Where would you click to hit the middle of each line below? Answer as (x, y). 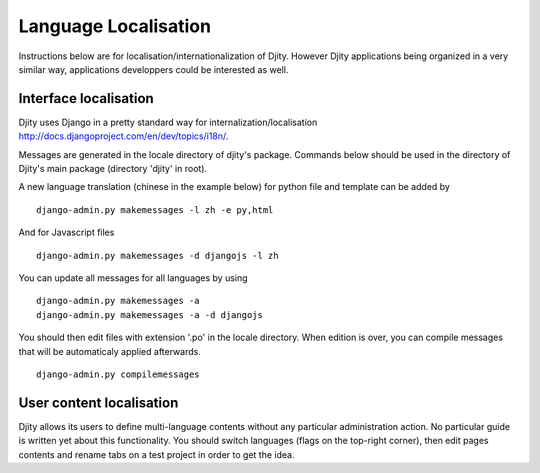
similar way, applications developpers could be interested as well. (153, 69)
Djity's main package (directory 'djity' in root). (113, 169)
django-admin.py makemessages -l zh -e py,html (155, 209)
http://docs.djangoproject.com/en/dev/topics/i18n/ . (123, 136)
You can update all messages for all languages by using (133, 277)
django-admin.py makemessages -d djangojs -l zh (157, 255)
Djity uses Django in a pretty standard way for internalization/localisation (168, 122)
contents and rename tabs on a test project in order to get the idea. (156, 454)
